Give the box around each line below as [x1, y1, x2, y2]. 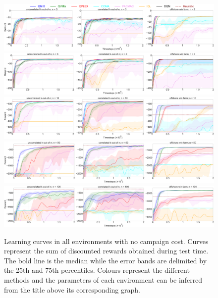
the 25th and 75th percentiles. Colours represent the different [4, 265, 190, 275]
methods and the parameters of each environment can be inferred [4, 275, 203, 285]
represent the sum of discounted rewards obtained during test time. [4, 246, 209, 256]
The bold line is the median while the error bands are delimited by [4, 255, 207, 265]
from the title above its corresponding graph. [4, 284, 140, 295]
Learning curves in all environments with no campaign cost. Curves [4, 236, 209, 246]
